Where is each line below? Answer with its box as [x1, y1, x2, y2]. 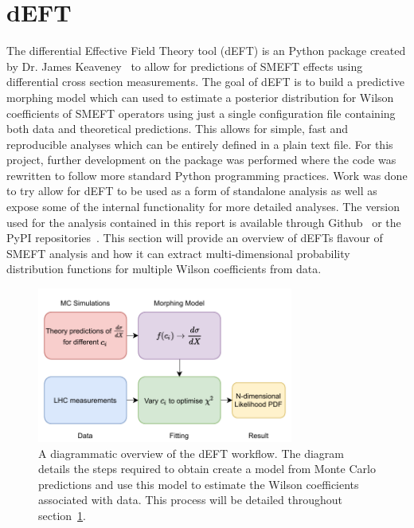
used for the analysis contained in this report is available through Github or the [6, 213, 401, 230]
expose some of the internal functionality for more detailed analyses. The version [6, 198, 400, 215]
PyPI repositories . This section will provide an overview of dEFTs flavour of [6, 229, 383, 246]
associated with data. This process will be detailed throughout [38, 491, 342, 508]
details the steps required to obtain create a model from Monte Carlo [38, 460, 376, 477]
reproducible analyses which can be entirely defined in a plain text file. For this [6, 135, 393, 152]
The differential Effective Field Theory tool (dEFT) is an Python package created [6, 42, 406, 59]
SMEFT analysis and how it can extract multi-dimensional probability [6, 244, 350, 261]
